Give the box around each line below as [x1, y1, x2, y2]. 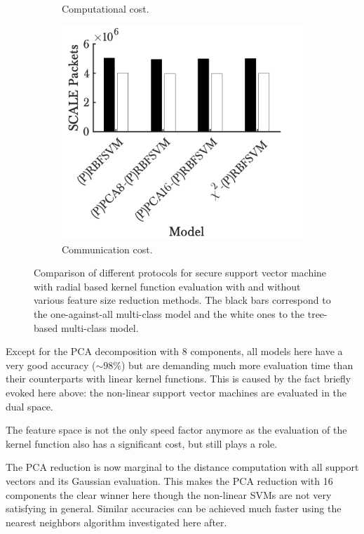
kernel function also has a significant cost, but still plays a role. [6, 436, 278, 450]
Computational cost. [62, 1, 149, 15]
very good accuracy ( [6, 357, 96, 372]
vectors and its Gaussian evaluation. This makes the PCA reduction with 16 [6, 474, 333, 488]
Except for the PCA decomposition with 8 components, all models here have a [6, 344, 343, 359]
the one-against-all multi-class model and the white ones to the [34, 307, 305, 321]
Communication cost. [62, 241, 153, 256]
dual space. [6, 399, 53, 413]
